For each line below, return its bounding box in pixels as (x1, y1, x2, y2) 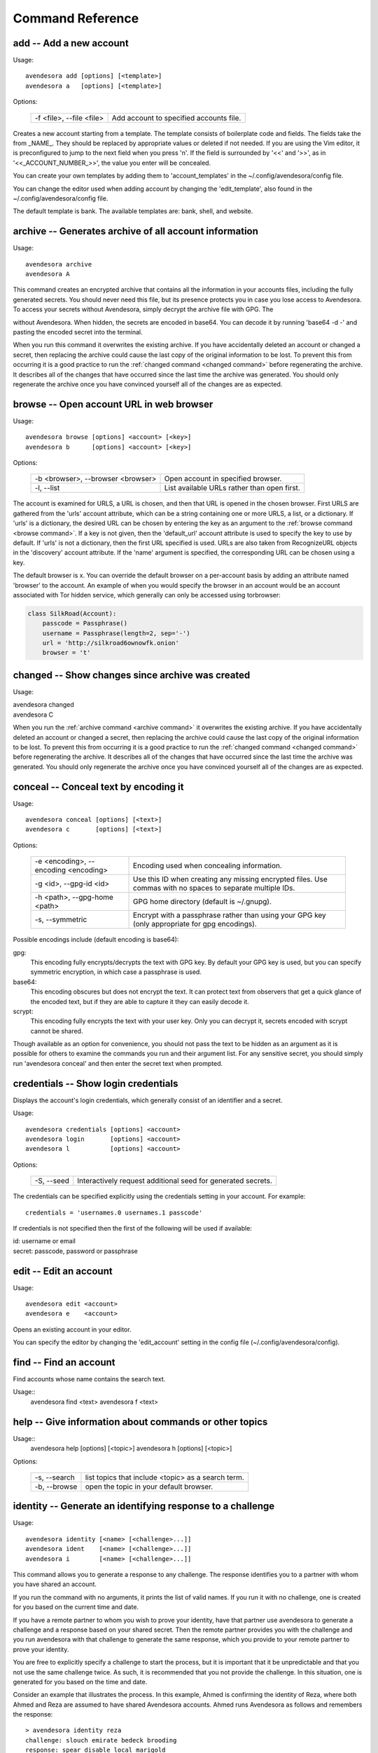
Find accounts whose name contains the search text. (13, 1375, 166, 1383)
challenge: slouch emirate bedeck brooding (25, 1736, 177, 1744)
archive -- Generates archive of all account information (13, 225, 259, 238)
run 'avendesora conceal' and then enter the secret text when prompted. (13, 1059, 223, 1067)
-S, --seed (34, 1176, 70, 1186)
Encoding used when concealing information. (133, 861, 283, 871)
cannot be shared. (30, 1027, 83, 1035)
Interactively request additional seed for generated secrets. (77, 1176, 272, 1186)
